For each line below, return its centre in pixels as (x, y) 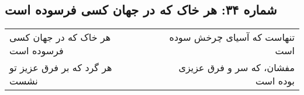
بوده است (275, 81)
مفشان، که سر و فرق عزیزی (236, 68)
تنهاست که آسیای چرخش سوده (232, 37)
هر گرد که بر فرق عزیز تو (61, 68)
